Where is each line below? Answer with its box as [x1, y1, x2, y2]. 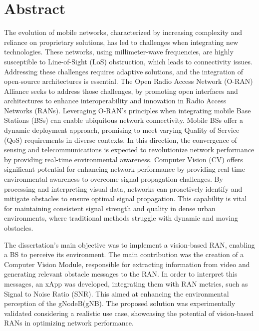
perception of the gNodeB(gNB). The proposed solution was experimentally [4, 298, 236, 309]
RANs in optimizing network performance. [4, 318, 134, 328]
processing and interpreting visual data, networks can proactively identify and [4, 183, 243, 194]
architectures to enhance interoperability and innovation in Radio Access [4, 95, 227, 106]
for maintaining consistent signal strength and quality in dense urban [4, 203, 216, 213]
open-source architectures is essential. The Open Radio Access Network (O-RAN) [4, 76, 253, 86]
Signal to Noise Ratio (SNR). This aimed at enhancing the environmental [4, 288, 229, 299]
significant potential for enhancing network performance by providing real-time [4, 164, 245, 174]
